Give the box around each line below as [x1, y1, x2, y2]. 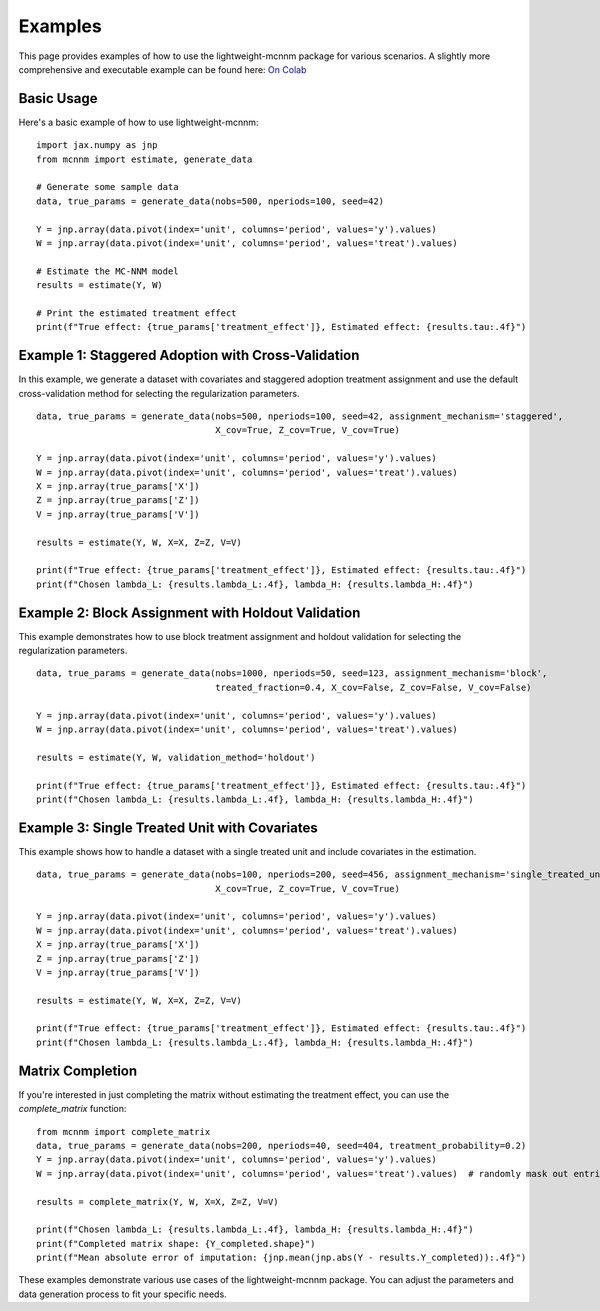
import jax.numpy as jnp [36, 140, 158, 151]
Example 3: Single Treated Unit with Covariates [18, 819, 319, 836]
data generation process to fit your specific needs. [18, 1288, 227, 1300]
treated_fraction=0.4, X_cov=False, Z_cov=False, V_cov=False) [215, 681, 532, 693]
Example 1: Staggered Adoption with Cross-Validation [18, 347, 360, 364]
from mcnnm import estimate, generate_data [36, 153, 253, 165]
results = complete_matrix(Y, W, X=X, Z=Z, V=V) [36, 1196, 279, 1207]
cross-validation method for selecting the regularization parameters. [18, 387, 300, 399]
